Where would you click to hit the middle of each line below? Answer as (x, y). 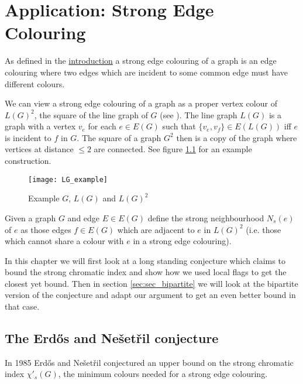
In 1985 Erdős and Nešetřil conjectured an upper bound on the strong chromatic (149, 362)
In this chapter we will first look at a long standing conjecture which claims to (145, 260)
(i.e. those (264, 229)
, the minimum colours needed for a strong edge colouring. (163, 374)
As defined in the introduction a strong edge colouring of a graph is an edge (141, 61)
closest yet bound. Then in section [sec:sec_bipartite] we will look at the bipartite (151, 283)
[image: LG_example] (68, 179)
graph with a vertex (40, 126)
